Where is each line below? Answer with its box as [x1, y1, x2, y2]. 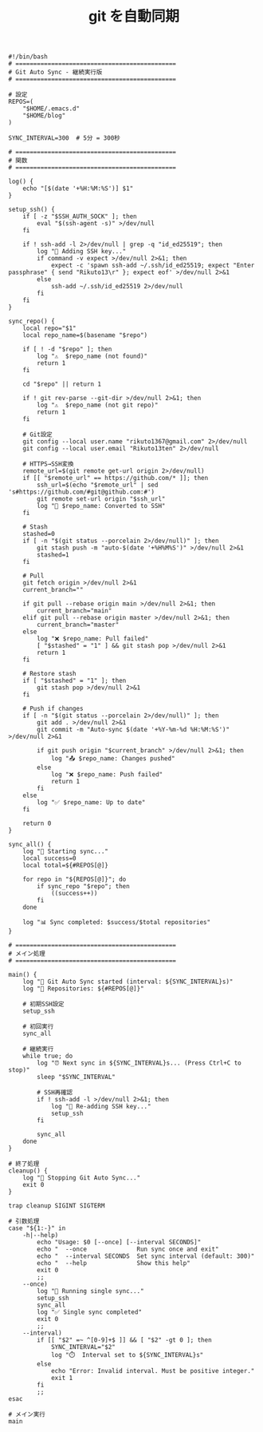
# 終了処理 [8, 1160, 40, 1168]
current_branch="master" [37, 621, 120, 629]
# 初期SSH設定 [22, 1000, 65, 1009]
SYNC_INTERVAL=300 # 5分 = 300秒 [8, 134, 121, 142]
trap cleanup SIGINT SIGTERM [8, 1202, 105, 1210]
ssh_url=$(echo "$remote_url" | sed [37, 481, 159, 490]
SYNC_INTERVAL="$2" [50, 1343, 116, 1351]
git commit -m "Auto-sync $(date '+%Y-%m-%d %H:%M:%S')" [37, 726, 230, 734]
